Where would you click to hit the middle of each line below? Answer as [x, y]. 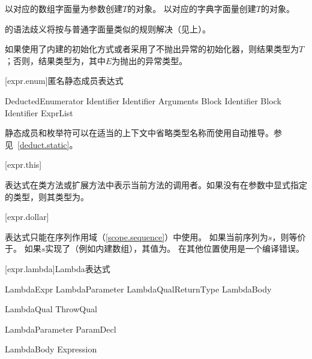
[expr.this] [23, 165]
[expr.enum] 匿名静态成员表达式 [64, 81]
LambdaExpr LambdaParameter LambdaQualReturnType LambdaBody [138, 289]
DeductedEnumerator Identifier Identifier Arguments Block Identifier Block [143, 100]
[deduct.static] [43, 144]
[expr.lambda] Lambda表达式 [58, 268]
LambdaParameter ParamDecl [61, 329]
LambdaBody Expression [51, 349]
